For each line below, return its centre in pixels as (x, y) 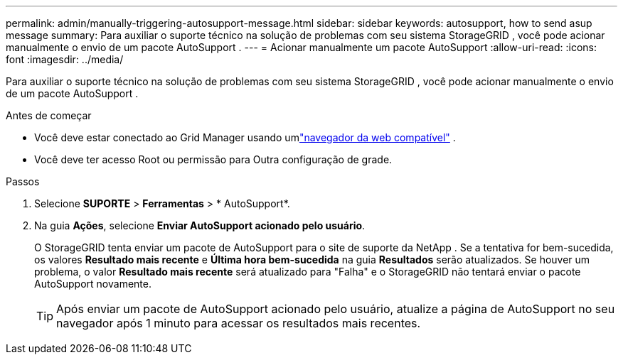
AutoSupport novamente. (93, 284)
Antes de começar (49, 115)
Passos (23, 181)
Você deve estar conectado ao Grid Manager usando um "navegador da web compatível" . (245, 137)
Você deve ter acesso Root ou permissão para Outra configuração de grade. (213, 159)
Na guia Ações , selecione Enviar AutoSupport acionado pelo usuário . (200, 225)
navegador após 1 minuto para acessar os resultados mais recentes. (239, 323)
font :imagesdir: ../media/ (65, 59)
